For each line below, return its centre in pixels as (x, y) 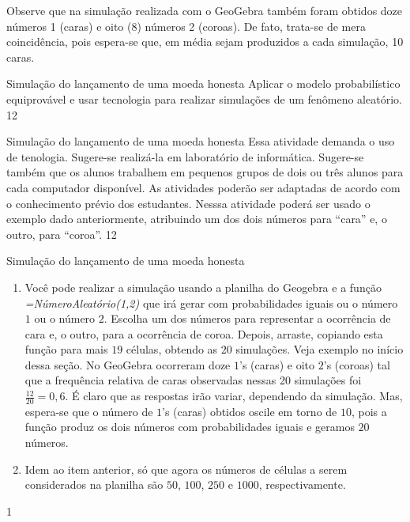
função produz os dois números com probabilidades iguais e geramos (190, 427)
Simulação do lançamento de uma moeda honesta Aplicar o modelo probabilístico (203, 83)
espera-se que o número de (89, 411)
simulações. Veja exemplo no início (320, 349)
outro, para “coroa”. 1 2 (62, 234)
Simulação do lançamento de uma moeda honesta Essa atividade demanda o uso (201, 141)
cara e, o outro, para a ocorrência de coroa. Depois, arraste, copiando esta (204, 333)
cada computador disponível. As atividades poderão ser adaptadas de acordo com (203, 187)
